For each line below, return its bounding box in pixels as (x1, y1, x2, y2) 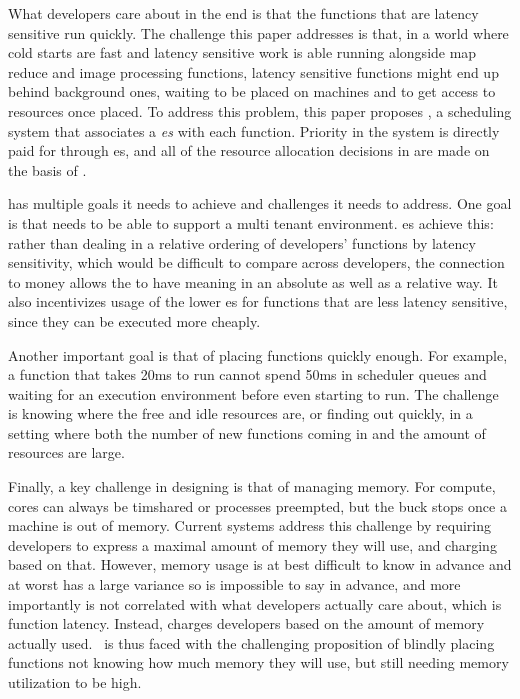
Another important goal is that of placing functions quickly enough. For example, (8, 344, 508, 365)
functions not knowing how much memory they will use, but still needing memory (8, 652, 509, 673)
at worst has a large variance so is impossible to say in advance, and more (8, 574, 461, 595)
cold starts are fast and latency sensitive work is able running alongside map (8, 42, 477, 63)
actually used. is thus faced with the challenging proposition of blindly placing (8, 632, 495, 653)
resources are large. (8, 442, 125, 463)
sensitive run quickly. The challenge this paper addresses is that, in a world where (8, 22, 509, 43)
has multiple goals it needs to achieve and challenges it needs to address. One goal (8, 193, 512, 214)
